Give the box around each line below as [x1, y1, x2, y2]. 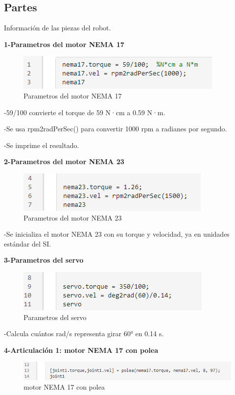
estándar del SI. [4, 238, 51, 248]
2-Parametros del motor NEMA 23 [4, 156, 124, 167]
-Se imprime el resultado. [4, 140, 79, 150]
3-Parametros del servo [4, 255, 84, 265]
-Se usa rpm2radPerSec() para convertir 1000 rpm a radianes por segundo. [4, 123, 227, 134]
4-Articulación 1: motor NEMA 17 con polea [4, 345, 159, 355]
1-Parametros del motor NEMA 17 [4, 39, 124, 49]
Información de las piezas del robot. [4, 23, 111, 33]
